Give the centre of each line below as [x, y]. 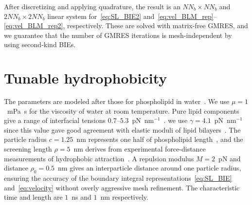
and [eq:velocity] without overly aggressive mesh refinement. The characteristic [122, 187]
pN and [230, 158]
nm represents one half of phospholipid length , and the [160, 139]
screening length [28, 149]
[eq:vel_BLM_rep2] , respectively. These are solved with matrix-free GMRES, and [126, 26]
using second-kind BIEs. [40, 44]
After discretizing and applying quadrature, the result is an [92, 6]
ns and [81, 197]
